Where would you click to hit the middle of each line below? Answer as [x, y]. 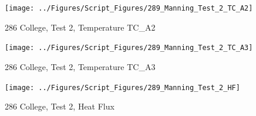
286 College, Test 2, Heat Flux [60, 106]
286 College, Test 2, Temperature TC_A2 [80, 27]
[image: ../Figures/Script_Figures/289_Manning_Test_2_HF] [122, 87]
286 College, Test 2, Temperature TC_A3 [80, 66]
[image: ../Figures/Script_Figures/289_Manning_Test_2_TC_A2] [129, 8]
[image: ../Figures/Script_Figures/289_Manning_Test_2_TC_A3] [129, 48]
